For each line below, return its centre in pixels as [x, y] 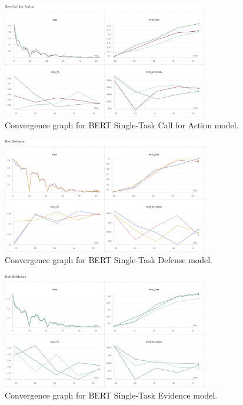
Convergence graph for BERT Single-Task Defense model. [109, 260]
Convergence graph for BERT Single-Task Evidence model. [111, 395]
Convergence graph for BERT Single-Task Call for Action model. [122, 125]
